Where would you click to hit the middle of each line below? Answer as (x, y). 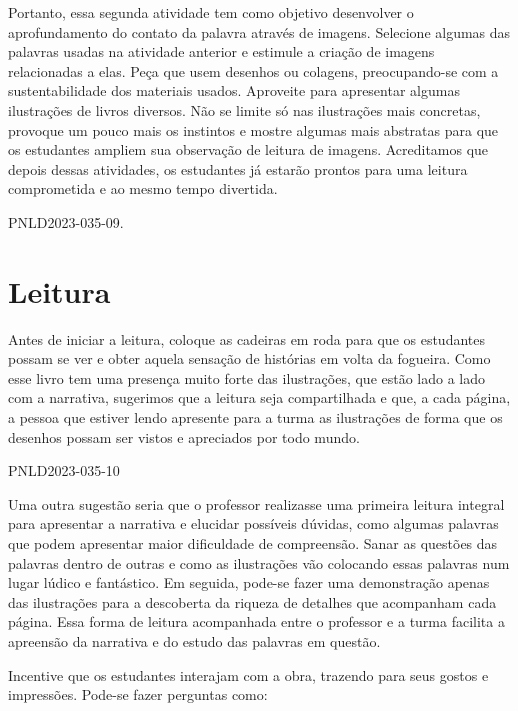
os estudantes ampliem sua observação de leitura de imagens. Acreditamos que (248, 149)
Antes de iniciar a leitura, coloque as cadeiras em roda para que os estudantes (247, 338)
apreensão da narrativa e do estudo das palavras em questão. (194, 640)
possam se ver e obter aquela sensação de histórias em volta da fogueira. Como (249, 358)
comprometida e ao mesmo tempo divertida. (143, 188)
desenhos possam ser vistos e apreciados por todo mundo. (184, 436)
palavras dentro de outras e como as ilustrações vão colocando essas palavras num (259, 562)
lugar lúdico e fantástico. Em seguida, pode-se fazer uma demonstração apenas (249, 582)
